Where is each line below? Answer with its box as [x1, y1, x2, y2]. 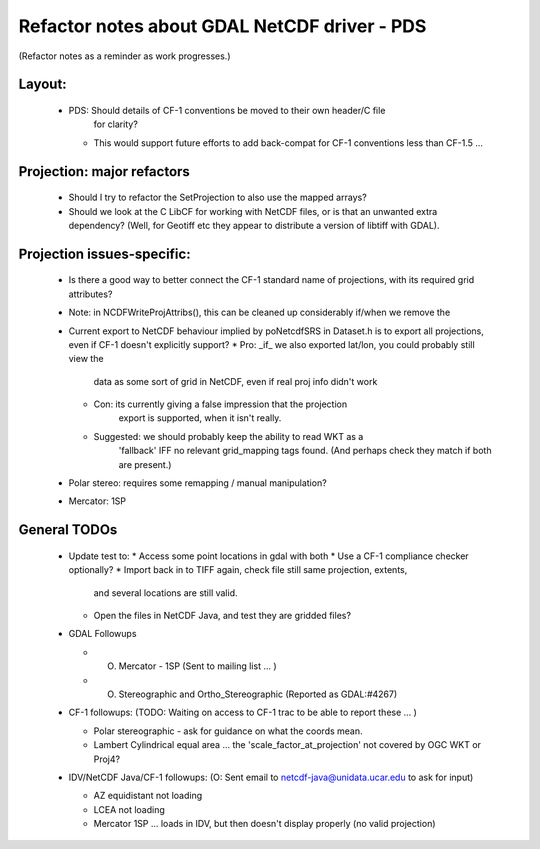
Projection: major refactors [18, 163, 190, 180]
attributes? [68, 288, 113, 300]
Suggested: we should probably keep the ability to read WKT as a [93, 430, 364, 442]
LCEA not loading [93, 803, 165, 815]
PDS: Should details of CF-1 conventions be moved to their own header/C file [68, 104, 386, 116]
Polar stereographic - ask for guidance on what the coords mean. [93, 725, 364, 737]
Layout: [18, 76, 67, 93]
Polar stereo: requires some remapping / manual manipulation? [68, 477, 327, 489]
